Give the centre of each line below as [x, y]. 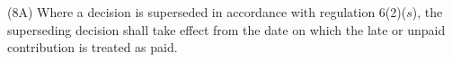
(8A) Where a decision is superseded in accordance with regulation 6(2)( [207, 12]
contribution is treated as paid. [93, 47]
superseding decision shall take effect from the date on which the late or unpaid [226, 29]
